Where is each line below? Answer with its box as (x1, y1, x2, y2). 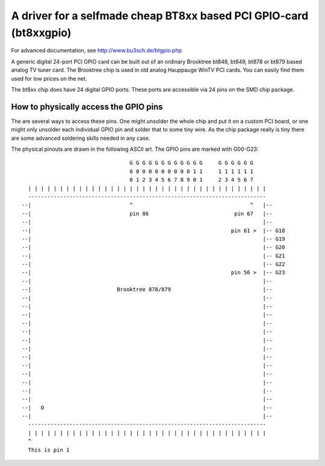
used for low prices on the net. (11, 75, 87, 82)
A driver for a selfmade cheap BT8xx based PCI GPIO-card (11, 9, 309, 22)
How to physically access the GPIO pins (11, 101, 163, 112)
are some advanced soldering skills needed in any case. (11, 134, 150, 142)
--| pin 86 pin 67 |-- (22, 210, 273, 217)
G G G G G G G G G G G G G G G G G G (129, 160, 254, 166)
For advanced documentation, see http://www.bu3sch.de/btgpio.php (11, 47, 182, 54)
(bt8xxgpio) (11, 26, 72, 39)
